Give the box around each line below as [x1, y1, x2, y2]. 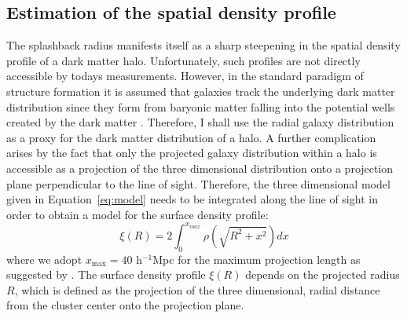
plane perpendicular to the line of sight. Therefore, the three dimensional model [6, 175, 390, 192]
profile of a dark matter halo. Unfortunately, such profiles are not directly [6, 52, 361, 68]
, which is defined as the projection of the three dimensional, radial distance [14, 281, 380, 298]
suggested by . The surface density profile [6, 266, 206, 283]
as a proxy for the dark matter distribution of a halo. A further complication [6, 129, 376, 145]
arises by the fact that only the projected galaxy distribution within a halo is [6, 144, 377, 161]
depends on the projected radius [245, 266, 400, 283]
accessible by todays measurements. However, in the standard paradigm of [6, 68, 364, 84]
